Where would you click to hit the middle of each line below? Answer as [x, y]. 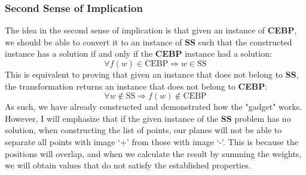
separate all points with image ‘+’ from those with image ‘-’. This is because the [152, 141]
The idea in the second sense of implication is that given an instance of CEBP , [151, 30]
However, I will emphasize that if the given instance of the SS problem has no [148, 118]
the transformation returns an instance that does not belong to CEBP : [136, 86]
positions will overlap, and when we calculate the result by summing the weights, [153, 153]
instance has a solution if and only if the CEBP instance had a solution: [138, 53]
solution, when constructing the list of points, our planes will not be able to [143, 130]
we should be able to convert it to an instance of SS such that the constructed [149, 42]
